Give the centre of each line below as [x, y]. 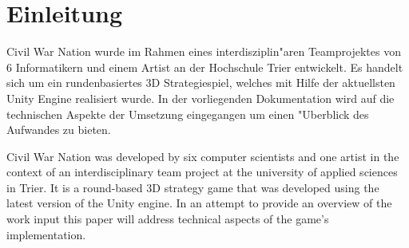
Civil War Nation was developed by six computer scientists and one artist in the [203, 156]
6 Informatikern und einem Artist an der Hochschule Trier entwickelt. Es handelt [205, 67]
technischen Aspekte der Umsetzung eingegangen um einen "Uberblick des [188, 114]
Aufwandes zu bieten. [59, 130]
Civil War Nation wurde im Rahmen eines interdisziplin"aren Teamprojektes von [204, 51]
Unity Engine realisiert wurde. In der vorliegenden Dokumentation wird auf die [201, 98]
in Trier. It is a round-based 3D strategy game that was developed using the [193, 187]
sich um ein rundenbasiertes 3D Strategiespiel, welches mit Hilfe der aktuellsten [201, 83]
